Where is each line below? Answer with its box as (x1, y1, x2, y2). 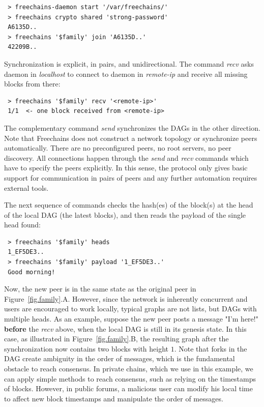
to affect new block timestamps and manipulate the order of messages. (4, 393, 223, 403)
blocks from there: (4, 78, 61, 89)
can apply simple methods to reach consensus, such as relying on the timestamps (4, 373, 256, 384)
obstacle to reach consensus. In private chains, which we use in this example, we (4, 363, 253, 373)
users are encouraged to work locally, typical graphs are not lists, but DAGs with (4, 303, 257, 314)
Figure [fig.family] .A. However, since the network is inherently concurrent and (4, 293, 248, 304)
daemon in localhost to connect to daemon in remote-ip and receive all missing (4, 68, 248, 79)
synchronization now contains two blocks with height (4, 343, 169, 354)
